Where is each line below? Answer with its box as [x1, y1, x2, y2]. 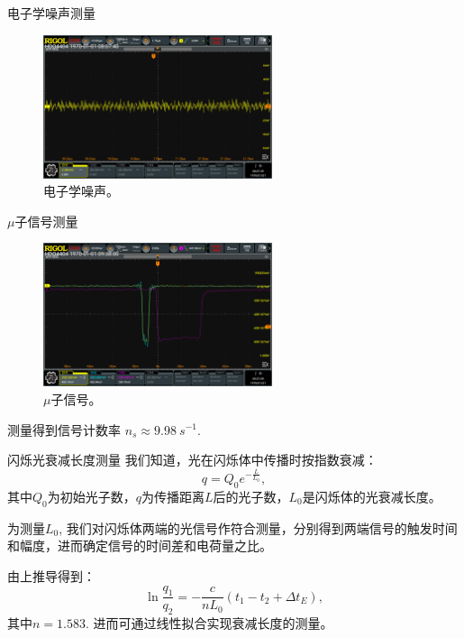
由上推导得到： [7, 566, 96, 585]
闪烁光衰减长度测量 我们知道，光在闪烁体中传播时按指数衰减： [7, 450, 378, 469]
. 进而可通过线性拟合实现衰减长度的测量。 [85, 614, 333, 633]
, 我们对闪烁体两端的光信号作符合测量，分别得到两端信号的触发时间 [59, 518, 458, 537]
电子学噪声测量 [7, 4, 96, 22]
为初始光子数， [47, 486, 136, 505]
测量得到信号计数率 [7, 420, 121, 439]
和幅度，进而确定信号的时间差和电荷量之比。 [7, 536, 272, 555]
